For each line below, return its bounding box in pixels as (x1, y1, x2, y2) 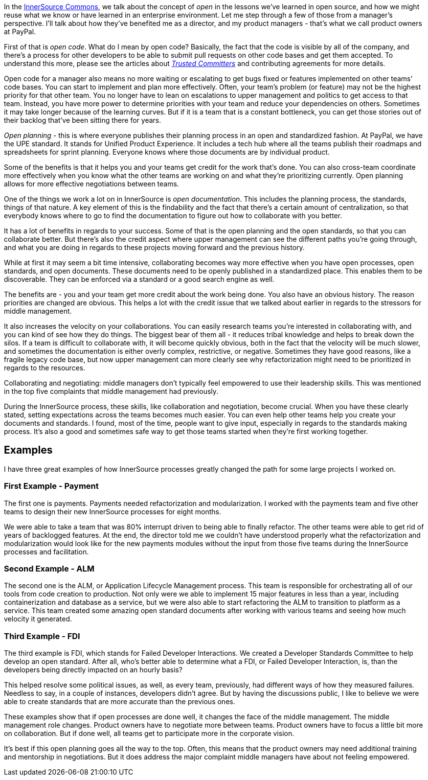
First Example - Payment (4, 481, 99, 491)
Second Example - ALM (4, 563, 94, 574)
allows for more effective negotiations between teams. (4, 180, 179, 188)
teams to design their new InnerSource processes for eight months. (4, 507, 221, 516)
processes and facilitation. (4, 547, 89, 556)
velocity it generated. (4, 615, 72, 623)
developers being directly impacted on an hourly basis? (4, 665, 182, 674)
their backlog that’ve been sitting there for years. (4, 116, 161, 124)
